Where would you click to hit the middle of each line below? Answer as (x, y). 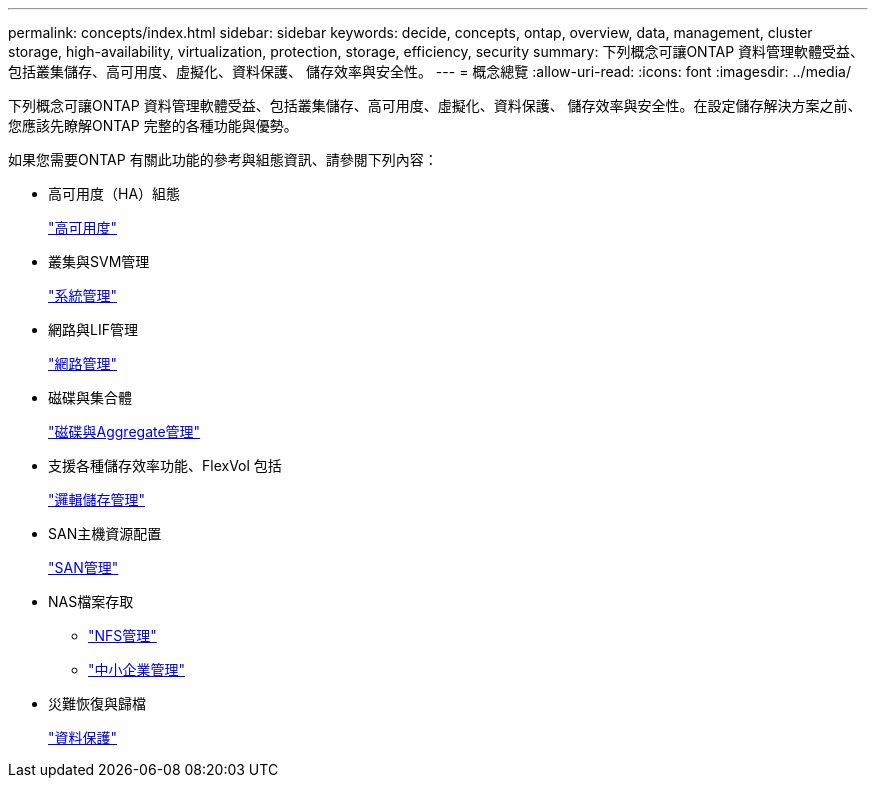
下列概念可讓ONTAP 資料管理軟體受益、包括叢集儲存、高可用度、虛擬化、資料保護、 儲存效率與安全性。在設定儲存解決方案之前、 (435, 105)
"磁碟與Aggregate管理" (124, 431)
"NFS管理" (122, 635)
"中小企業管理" (137, 669)
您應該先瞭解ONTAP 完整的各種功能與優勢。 (153, 125)
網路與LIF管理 (93, 329)
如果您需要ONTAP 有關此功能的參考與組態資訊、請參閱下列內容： (223, 159)
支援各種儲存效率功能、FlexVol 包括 (165, 465)
